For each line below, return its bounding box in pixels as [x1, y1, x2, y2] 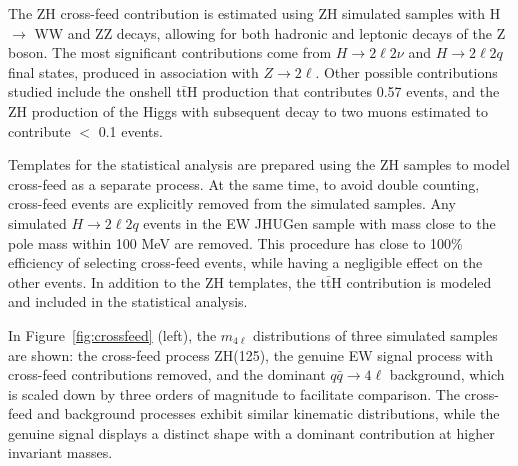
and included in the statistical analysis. [8, 291, 248, 312]
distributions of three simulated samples [253, 324, 498, 345]
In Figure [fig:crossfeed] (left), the [8, 324, 217, 345]
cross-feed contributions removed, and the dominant [8, 364, 326, 385]
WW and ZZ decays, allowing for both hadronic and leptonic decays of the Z [34, 22, 506, 43]
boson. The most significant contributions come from [8, 42, 332, 63]
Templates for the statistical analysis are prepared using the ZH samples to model [8, 154, 511, 175]
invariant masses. [8, 442, 113, 463]
